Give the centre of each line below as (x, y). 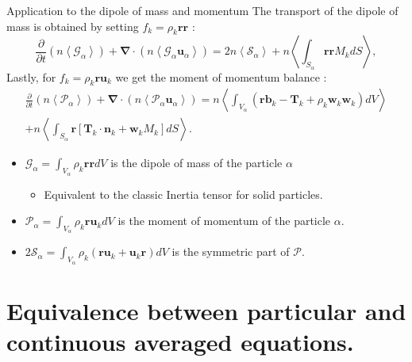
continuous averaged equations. (180, 342)
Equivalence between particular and (206, 310)
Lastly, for (31, 76)
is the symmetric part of (231, 251)
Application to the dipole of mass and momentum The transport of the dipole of (202, 10)
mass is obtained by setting (73, 26)
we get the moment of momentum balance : (221, 76)
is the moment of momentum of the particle (224, 221)
